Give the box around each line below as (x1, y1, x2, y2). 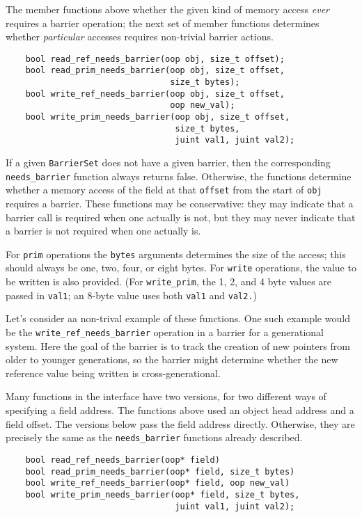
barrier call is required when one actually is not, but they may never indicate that (6, 209, 356, 224)
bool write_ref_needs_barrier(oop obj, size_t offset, (25, 88, 285, 99)
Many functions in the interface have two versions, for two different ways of (6, 389, 326, 404)
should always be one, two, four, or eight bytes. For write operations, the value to (6, 260, 356, 275)
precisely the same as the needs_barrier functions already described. (6, 430, 303, 445)
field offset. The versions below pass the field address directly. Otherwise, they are (6, 416, 355, 431)
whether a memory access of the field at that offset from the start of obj (6, 182, 322, 197)
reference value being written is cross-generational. (6, 365, 221, 380)
